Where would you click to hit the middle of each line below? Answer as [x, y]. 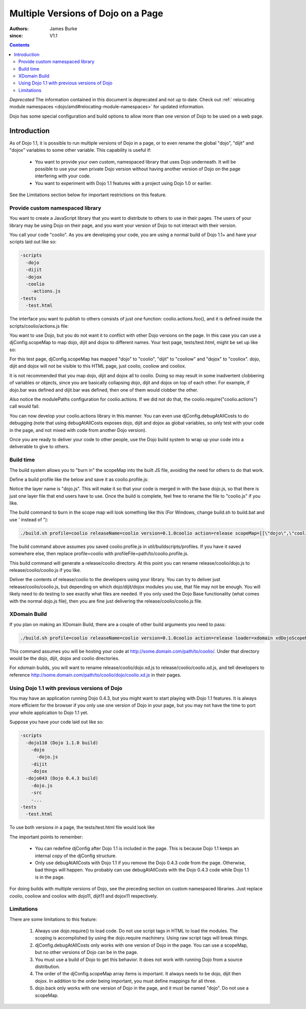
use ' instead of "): [29, 519]
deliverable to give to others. [40, 447]
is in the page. [50, 877]
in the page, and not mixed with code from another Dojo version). [78, 430]
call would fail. [25, 406]
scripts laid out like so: [33, 242]
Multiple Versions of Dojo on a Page [86, 13]
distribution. [48, 967]
